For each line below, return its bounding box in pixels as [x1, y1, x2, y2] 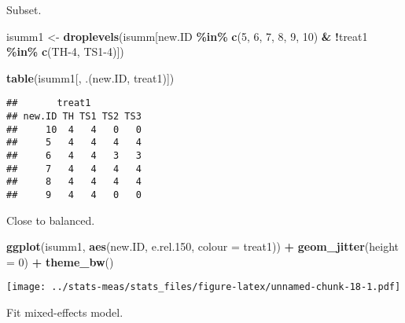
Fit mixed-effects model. [6, 304, 123, 321]
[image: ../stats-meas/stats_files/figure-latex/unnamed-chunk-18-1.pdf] [6, 281, 401, 293]
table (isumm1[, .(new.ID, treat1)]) [6, 69, 175, 86]
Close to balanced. [6, 211, 95, 228]
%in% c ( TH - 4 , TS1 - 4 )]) [6, 43, 124, 60]
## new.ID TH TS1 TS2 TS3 [6, 111, 142, 123]
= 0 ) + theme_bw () [6, 253, 114, 270]
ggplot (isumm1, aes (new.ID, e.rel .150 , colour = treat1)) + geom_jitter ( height [6, 238, 399, 255]
